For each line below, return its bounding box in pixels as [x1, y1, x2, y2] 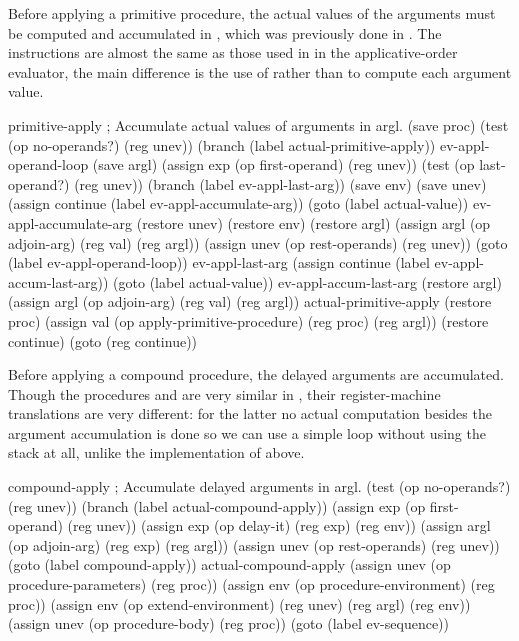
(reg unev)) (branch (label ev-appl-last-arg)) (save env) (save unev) [74, 173, 487, 194]
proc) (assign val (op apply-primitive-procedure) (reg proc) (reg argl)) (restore [8, 310, 489, 331]
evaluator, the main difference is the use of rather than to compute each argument [8, 61, 512, 82]
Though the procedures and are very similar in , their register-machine [8, 383, 441, 404]
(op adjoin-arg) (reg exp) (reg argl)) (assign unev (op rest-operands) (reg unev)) [8, 534, 500, 555]
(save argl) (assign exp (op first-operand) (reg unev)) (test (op [92, 154, 475, 175]
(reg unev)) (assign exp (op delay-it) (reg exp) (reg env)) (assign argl [67, 515, 491, 536]
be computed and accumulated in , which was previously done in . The [8, 22, 442, 43]
